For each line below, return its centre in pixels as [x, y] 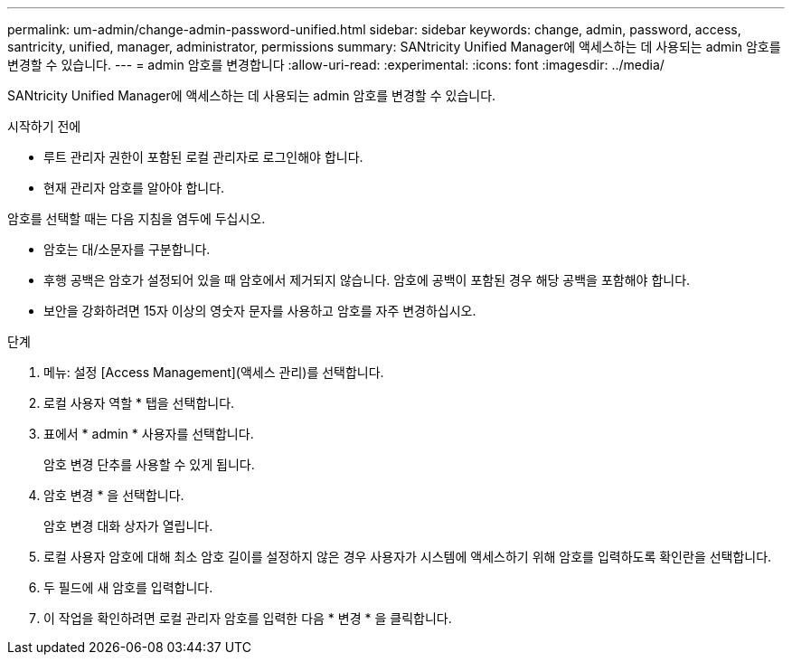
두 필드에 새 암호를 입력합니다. [128, 587]
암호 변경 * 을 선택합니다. [114, 495]
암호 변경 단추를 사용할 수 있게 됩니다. [149, 464]
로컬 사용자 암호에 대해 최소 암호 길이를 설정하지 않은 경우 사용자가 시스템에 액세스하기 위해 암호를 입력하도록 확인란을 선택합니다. [408, 557]
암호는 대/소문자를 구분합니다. [127, 249]
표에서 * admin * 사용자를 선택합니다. [149, 434]
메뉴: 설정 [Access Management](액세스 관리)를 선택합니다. [214, 372]
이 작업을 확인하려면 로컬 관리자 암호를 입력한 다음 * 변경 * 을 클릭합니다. [248, 618]
